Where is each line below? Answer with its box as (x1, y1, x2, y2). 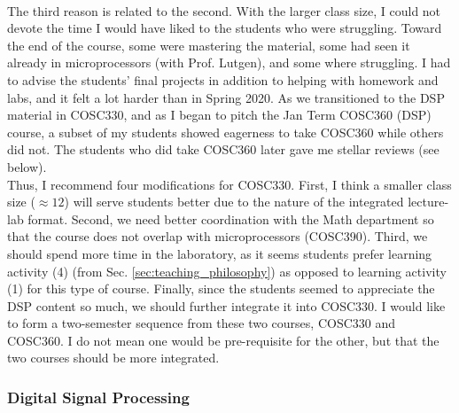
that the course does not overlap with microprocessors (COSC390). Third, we (7, 227, 428, 245)
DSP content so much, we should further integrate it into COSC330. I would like (7, 296, 446, 315)
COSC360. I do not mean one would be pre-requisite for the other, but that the (7, 331, 440, 349)
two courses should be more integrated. (7, 348, 220, 367)
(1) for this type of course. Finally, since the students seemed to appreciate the (7, 279, 435, 298)
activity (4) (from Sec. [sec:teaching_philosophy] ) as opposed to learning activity (7, 261, 447, 280)
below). (7, 157, 47, 175)
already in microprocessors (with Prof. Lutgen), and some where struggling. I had (7, 53, 451, 72)
